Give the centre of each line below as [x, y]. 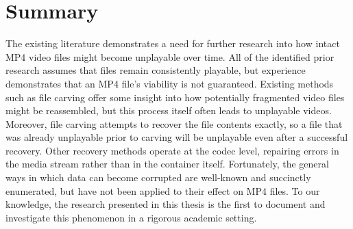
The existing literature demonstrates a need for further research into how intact [173, 43]
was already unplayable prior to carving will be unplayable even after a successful [177, 137]
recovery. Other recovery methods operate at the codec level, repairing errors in [172, 150]
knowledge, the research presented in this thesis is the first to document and [166, 204]
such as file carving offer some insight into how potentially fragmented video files [175, 97]
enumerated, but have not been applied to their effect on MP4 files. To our [163, 190]
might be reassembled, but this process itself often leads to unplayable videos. [169, 110]
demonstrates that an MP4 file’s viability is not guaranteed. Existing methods [170, 83]
